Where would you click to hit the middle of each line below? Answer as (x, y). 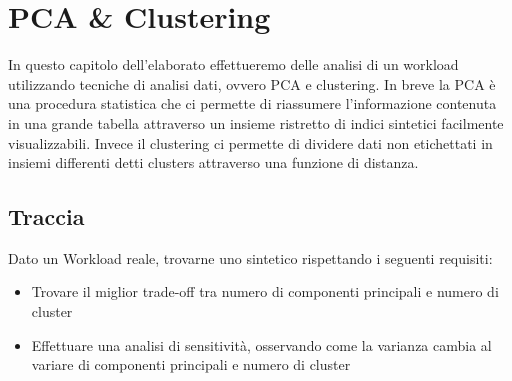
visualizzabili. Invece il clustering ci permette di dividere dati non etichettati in (250, 142)
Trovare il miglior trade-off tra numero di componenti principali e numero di (265, 291)
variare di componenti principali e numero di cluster (191, 364)
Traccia (46, 216)
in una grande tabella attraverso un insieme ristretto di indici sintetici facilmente (256, 122)
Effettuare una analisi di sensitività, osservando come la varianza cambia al (261, 344)
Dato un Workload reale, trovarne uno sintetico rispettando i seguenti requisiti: (250, 257)
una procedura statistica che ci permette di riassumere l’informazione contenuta (252, 103)
